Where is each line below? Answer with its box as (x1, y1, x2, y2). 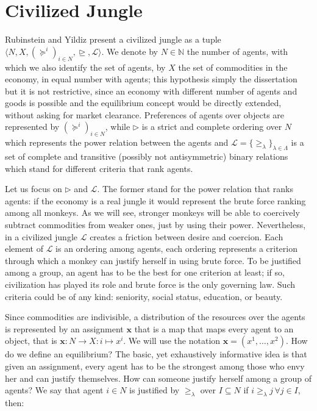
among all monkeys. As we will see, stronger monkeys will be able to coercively (5, 206, 300, 219)
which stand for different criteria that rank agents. (5, 162, 193, 174)
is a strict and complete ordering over (141, 120, 282, 133)
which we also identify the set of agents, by (5, 60, 166, 73)
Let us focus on (5, 182, 62, 195)
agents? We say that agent (5, 384, 104, 396)
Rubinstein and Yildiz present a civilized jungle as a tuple (5, 33, 221, 46)
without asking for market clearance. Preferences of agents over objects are (5, 108, 285, 121)
